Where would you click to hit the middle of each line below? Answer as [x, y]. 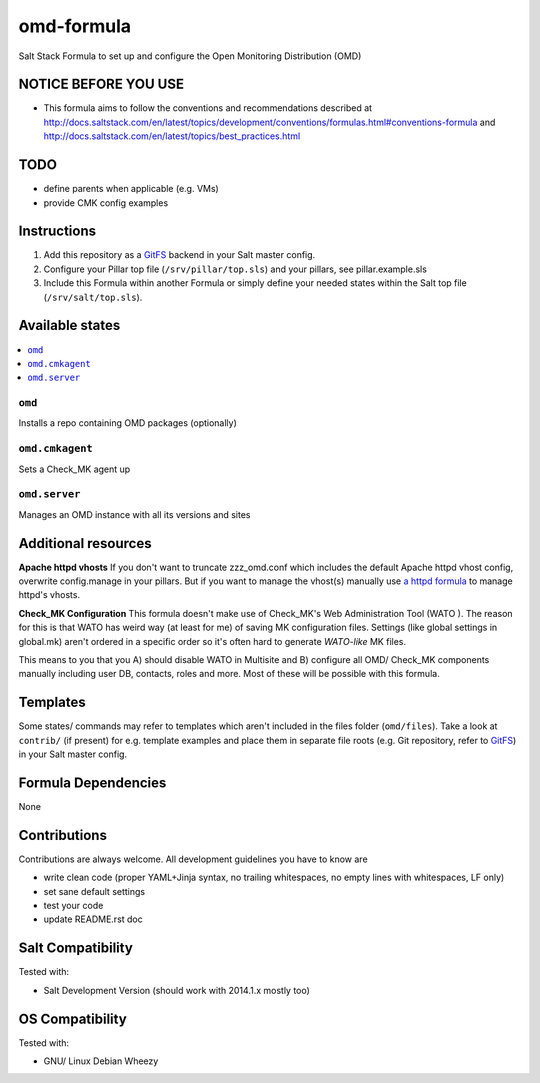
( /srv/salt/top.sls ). [93, 297]
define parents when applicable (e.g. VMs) [131, 189]
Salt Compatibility [76, 948]
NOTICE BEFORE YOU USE [101, 84]
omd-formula [75, 26]
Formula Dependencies [92, 782]
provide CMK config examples [106, 202]
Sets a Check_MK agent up [74, 469]
